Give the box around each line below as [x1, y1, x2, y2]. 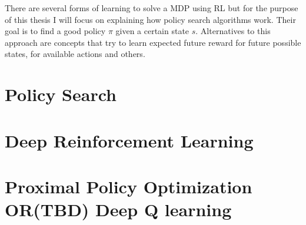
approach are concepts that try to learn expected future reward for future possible [5, 36, 301, 48]
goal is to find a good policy [5, 25, 106, 37]
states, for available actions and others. [5, 48, 145, 60]
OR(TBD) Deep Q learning [5, 197, 232, 221]
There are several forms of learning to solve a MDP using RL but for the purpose [5, 2, 298, 14]
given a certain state [115, 25, 189, 37]
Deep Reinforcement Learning [5, 128, 254, 152]
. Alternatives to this [195, 25, 271, 37]
